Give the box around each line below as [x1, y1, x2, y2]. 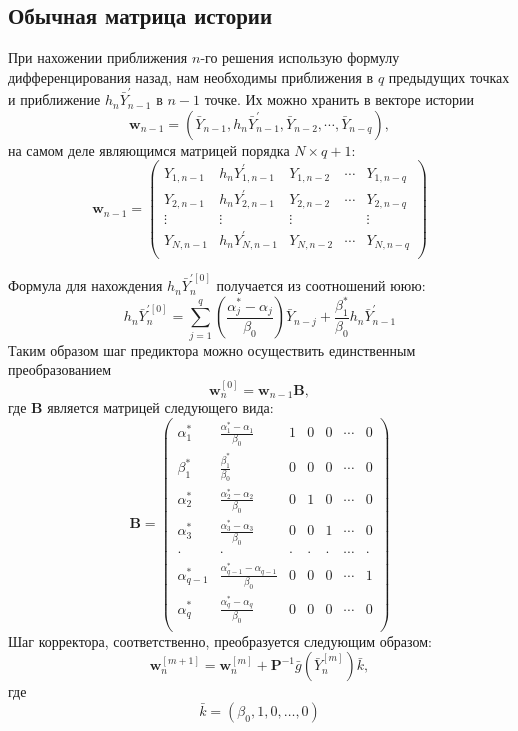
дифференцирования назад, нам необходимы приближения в [8, 66, 374, 87]
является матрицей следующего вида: [47, 397, 274, 418]
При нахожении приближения [8, 47, 188, 68]
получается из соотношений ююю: [216, 275, 426, 296]
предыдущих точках [388, 66, 510, 87]
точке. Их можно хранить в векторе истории [204, 89, 475, 110]
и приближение [8, 89, 101, 110]
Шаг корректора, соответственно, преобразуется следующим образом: [8, 630, 432, 651]
